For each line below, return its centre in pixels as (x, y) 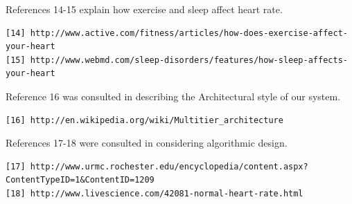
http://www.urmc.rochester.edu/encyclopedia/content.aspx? (169, 166)
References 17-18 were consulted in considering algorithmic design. (147, 143)
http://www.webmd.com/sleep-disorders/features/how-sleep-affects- (189, 60)
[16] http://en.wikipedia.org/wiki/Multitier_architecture (144, 120)
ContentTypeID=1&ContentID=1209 (80, 180)
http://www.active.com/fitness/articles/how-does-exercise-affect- (189, 33)
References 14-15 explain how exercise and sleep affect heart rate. (144, 9)
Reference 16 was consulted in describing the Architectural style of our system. (173, 96)
